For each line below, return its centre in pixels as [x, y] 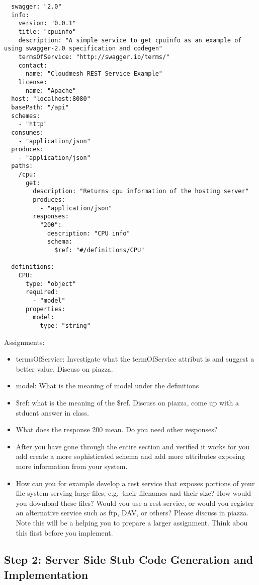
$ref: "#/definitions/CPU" [100, 250]
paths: [22, 166]
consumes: [27, 132]
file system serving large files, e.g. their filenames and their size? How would [134, 493]
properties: [45, 309]
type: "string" [65, 326]
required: [42, 292]
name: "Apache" [51, 91]
